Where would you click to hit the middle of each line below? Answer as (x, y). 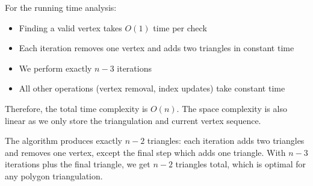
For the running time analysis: (61, 7)
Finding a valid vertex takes (70, 27)
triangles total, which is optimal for (241, 164)
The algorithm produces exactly (64, 141)
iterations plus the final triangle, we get (78, 164)
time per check (180, 27)
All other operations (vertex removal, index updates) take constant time (152, 88)
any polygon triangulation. (54, 175)
